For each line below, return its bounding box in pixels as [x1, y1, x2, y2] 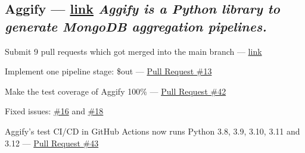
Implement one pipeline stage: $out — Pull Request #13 [5, 65, 212, 77]
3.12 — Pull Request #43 [5, 136, 99, 149]
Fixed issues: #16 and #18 [5, 105, 104, 117]
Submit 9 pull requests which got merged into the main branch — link [5, 45, 262, 57]
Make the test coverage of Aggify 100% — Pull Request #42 [5, 85, 226, 97]
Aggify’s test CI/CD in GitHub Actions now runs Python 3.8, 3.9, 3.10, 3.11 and [5, 124, 300, 137]
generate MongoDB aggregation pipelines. [5, 17, 267, 35]
